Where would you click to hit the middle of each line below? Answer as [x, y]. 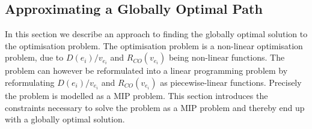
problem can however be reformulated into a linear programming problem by [146, 70]
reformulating [30, 82]
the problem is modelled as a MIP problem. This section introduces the [136, 95]
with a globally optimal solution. [65, 119]
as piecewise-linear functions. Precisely [231, 82]
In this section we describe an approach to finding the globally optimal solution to [156, 34]
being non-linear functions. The [227, 57]
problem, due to [34, 57]
